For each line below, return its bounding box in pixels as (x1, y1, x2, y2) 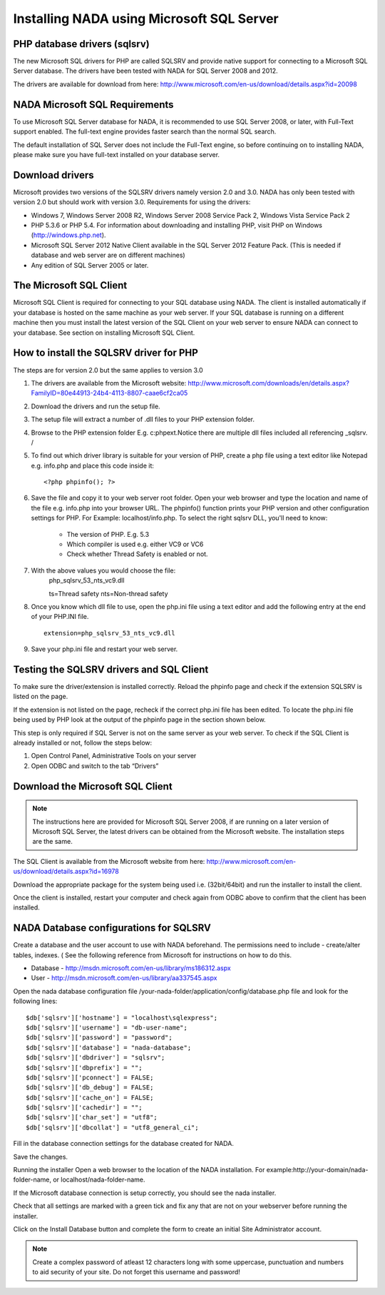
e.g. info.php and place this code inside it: (31, 461, 155, 470)
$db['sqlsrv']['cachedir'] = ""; (26, 1104, 143, 1112)
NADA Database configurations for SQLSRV (13, 922, 212, 934)
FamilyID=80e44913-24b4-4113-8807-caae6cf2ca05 (31, 389, 188, 398)
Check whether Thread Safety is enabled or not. (66, 550, 208, 558)
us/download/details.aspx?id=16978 (13, 867, 119, 876)
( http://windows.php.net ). (31, 231, 106, 239)
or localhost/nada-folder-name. (52, 1175, 145, 1184)
